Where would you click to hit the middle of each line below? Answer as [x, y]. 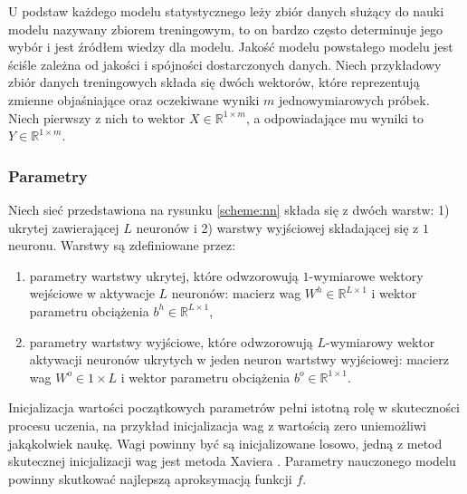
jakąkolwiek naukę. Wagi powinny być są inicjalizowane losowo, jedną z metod [225, 443]
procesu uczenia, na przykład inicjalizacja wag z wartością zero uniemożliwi [217, 425]
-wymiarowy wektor [381, 341]
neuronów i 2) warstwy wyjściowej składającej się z [277, 227]
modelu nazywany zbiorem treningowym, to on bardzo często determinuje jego [226, 29]
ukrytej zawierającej [64, 227]
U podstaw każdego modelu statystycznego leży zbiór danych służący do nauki [226, 11]
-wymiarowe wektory [366, 275]
